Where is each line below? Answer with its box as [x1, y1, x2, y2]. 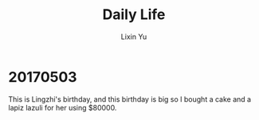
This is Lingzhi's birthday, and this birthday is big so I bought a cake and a [8, 94, 252, 104]
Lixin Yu [120, 32, 147, 41]
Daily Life [102, 6, 166, 24]
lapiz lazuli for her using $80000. [8, 103, 117, 112]
